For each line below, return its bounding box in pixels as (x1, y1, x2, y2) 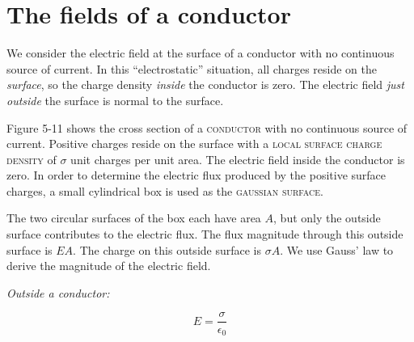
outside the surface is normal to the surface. (6, 91, 224, 108)
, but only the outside (273, 209, 381, 226)
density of (6, 150, 57, 167)
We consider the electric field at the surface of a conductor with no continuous (6, 44, 395, 61)
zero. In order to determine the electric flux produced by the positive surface (6, 167, 387, 184)
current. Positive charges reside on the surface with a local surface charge (6, 135, 382, 152)
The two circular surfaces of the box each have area (6, 209, 261, 226)
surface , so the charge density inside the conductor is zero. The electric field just (6, 76, 404, 93)
